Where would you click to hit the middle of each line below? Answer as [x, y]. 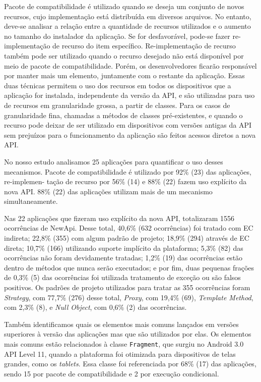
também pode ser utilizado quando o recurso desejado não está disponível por [124, 55]
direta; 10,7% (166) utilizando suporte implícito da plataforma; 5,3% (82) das [124, 248]
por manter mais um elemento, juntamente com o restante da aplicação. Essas [124, 75]
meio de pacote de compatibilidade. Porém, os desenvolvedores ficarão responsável [130, 65]
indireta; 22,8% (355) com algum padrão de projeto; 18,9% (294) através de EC [127, 238]
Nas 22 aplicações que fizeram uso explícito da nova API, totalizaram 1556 [119, 218]
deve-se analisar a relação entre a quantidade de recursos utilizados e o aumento [127, 26]
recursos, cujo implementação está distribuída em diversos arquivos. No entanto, [128, 16]
